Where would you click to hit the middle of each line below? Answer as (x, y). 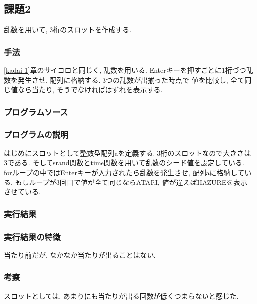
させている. (22, 192)
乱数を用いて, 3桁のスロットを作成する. (68, 30)
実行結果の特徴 (32, 236)
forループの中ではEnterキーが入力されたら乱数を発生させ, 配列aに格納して (124, 172)
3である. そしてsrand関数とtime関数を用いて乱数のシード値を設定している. (124, 162)
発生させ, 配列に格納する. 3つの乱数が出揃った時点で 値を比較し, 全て (131, 80)
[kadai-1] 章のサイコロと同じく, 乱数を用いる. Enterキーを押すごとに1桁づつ (125, 70)
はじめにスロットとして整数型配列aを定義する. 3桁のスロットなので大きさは (128, 152)
